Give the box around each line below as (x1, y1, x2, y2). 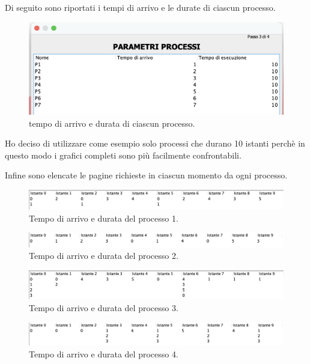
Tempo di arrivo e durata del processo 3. (29, 301, 178, 314)
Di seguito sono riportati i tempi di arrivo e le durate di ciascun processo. (5, 1, 276, 13)
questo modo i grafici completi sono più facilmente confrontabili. (5, 148, 242, 161)
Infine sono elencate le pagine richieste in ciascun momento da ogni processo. (5, 169, 288, 181)
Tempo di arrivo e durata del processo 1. (29, 211, 178, 224)
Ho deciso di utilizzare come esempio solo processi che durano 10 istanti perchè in (5, 137, 305, 150)
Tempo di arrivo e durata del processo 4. (29, 348, 178, 360)
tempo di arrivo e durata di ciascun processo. (29, 117, 195, 129)
